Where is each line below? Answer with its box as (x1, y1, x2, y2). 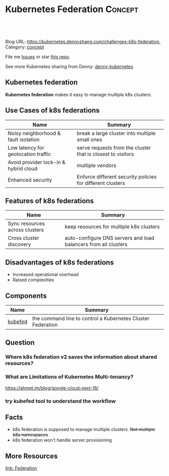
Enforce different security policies (76, 173, 157, 180)
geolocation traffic (8, 150, 51, 157)
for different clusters (76, 179, 125, 186)
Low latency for (8, 144, 44, 151)
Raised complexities (12, 277, 54, 283)
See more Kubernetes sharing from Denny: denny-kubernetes (5, 63, 133, 69)
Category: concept (5, 44, 44, 50)
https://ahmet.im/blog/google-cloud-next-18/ (5, 385, 99, 391)
